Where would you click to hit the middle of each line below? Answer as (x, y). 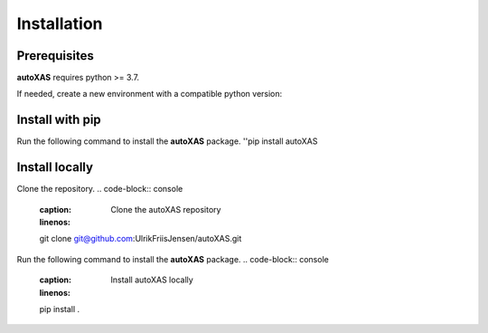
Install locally (55, 167)
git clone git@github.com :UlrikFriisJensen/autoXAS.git (141, 239)
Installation (60, 24)
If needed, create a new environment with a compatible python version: (150, 94)
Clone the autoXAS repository (166, 209)
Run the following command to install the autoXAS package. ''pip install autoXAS (167, 141)
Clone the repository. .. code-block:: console (100, 189)
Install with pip (59, 120)
